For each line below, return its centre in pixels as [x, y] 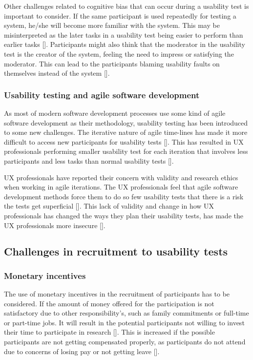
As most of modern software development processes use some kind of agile [115, 113]
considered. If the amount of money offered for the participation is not [109, 303]
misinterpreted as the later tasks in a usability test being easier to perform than [124, 34]
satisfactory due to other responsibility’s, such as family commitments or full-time [126, 313]
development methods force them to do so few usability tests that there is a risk [124, 196]
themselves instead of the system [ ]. [57, 73]
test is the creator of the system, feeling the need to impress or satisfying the [119, 53]
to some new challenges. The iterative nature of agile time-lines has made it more [126, 132]
